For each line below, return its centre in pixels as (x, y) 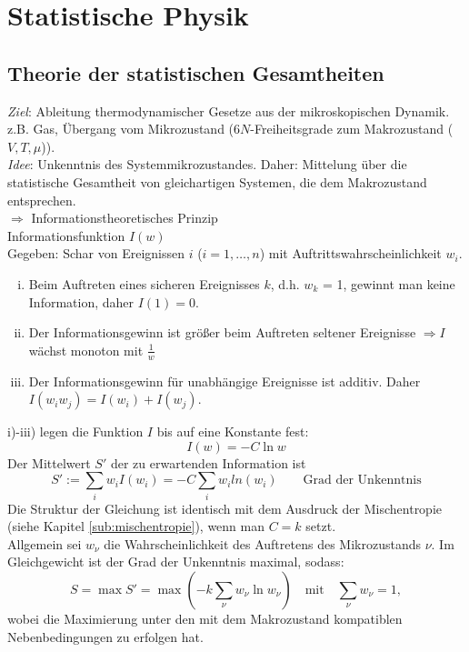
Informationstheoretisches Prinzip (125, 218)
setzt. (321, 526)
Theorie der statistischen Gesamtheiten (196, 72)
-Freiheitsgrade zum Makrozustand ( (352, 129)
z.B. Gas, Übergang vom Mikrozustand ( (121, 129)
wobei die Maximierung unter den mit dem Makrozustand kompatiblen (205, 619)
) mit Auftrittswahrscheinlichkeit (350, 253)
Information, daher (81, 301)
